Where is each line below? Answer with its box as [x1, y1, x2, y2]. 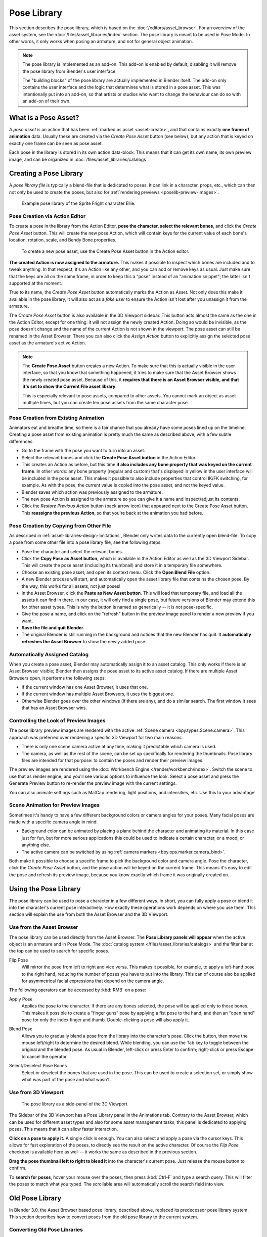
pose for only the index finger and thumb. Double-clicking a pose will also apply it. [21, 1017, 189, 1023]
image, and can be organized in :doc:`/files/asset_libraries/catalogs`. [9, 156, 149, 162]
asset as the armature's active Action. [9, 340, 87, 346]
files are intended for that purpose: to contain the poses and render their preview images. [21, 757, 204, 763]
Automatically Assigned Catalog [9, 651, 89, 658]
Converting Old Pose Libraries [9, 1226, 83, 1233]
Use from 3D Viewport [9, 1089, 64, 1095]
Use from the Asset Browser [9, 924, 79, 931]
